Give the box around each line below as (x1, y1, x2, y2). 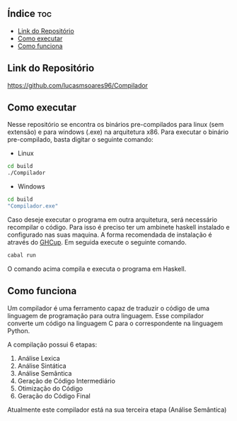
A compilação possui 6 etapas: (7, 340, 98, 349)
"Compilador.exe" (7, 203, 59, 210)
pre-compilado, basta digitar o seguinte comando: (7, 135, 154, 144)
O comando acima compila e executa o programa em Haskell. (7, 264, 187, 273)
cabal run (7, 252, 37, 259)
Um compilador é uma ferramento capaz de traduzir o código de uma (7, 303, 210, 313)
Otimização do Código (17, 384, 83, 393)
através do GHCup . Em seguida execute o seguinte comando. (7, 237, 187, 246)
